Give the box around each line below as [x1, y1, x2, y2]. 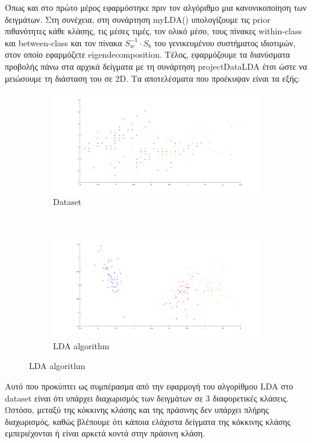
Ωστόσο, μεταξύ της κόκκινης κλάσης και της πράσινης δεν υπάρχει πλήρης [5, 403, 269, 416]
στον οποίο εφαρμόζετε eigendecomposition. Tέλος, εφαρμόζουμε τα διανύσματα [5, 48, 290, 61]
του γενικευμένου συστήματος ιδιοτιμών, [154, 36, 296, 49]
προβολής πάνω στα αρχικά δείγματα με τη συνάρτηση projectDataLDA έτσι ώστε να [5, 60, 307, 72]
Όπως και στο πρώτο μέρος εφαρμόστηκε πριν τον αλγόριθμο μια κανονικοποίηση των [5, 1, 307, 13]
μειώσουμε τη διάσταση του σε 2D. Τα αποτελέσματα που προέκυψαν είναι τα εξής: [5, 72, 300, 84]
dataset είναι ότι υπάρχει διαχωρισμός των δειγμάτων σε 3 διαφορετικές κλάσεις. [5, 391, 289, 404]
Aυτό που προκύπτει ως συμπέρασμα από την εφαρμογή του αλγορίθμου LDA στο [5, 379, 293, 392]
